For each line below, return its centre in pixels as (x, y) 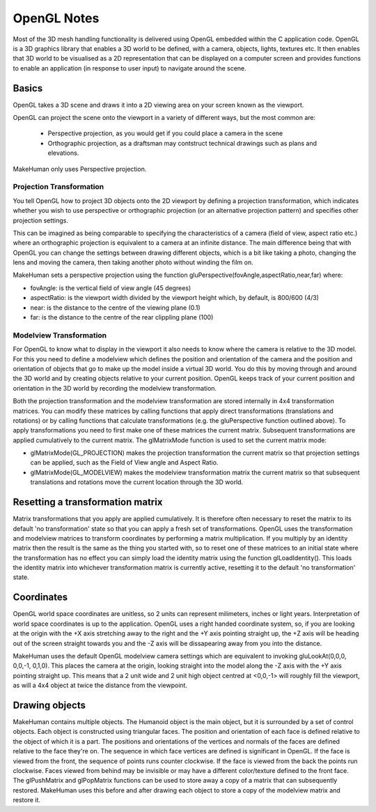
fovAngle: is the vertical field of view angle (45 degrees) (111, 288)
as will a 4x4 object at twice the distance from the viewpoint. (100, 685)
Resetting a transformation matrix (88, 502)
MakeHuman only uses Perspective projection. (80, 169)
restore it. (27, 800)
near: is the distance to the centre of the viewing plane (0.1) (116, 308)
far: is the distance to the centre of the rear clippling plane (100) (122, 317)
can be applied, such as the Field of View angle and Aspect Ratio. (124, 463)
